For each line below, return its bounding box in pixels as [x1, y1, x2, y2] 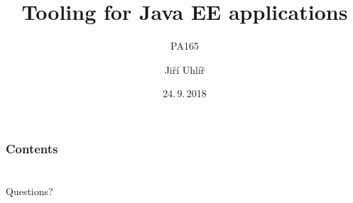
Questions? [6, 184, 53, 199]
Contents [6, 139, 58, 157]
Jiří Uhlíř [164, 62, 205, 77]
